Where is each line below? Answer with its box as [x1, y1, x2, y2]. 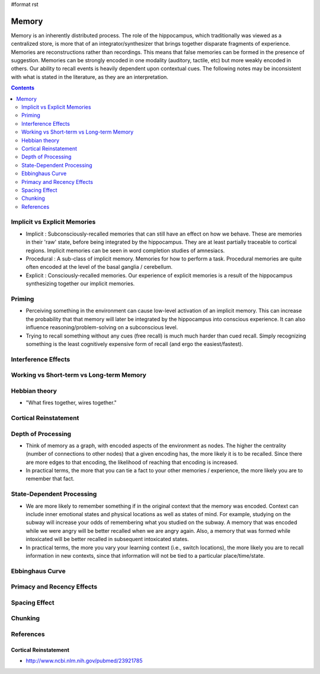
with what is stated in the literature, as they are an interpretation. [11, 73, 169, 80]
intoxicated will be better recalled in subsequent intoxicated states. [25, 536, 189, 543]
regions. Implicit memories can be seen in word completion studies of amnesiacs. [25, 247, 225, 254]
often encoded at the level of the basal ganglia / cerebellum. [25, 263, 173, 271]
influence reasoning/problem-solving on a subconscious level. [25, 324, 178, 331]
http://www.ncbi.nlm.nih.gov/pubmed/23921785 [25, 657, 143, 665]
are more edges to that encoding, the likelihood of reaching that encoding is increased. [25, 459, 238, 466]
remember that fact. [25, 475, 75, 482]
